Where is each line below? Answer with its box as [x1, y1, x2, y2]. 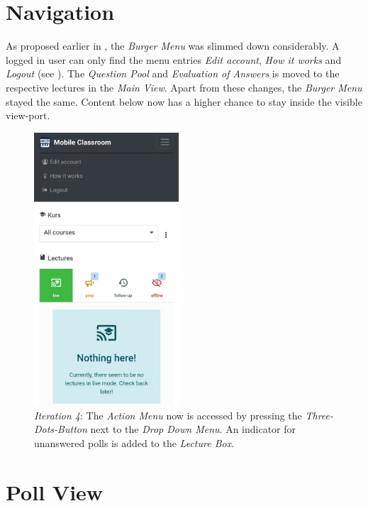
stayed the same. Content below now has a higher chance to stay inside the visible [6, 94, 362, 109]
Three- [305, 407, 334, 422]
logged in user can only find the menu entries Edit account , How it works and [6, 52, 342, 67]
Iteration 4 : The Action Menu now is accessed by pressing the [34, 407, 302, 422]
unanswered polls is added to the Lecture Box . [34, 435, 235, 450]
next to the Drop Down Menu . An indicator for [90, 422, 296, 436]
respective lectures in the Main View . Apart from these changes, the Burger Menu [6, 79, 362, 94]
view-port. [6, 108, 50, 123]
